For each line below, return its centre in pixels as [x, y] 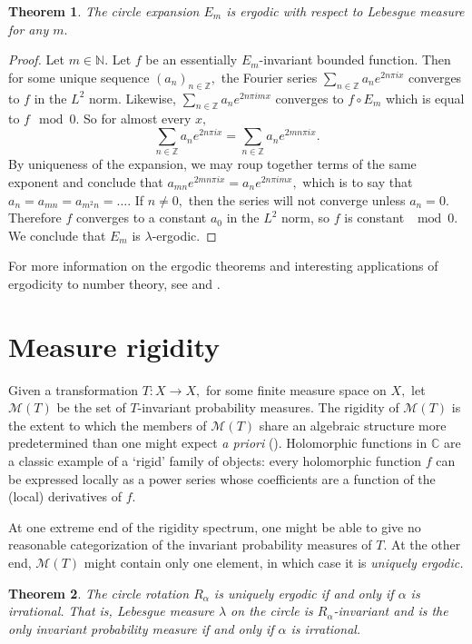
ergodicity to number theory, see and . [114, 283]
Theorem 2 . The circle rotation [99, 593]
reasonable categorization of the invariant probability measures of [190, 545]
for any [29, 29]
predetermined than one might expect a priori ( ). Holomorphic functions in [218, 443]
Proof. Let [36, 59]
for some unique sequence [79, 77]
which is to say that [358, 181]
